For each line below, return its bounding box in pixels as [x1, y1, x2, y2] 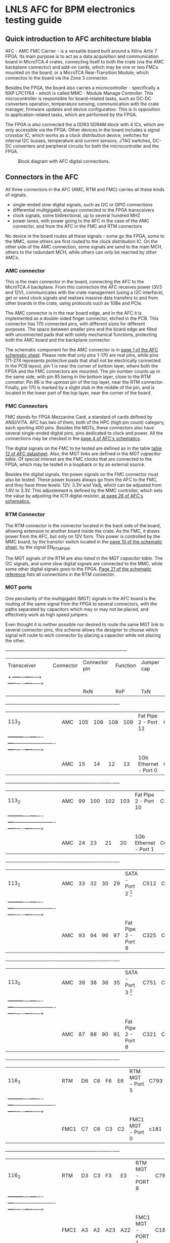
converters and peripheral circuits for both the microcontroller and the [13, 143, 159, 149]
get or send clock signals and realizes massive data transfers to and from [5, 295, 158, 301]
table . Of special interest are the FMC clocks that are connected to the [5, 456, 152, 462]
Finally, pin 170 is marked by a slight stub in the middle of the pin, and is [5, 384, 155, 391]
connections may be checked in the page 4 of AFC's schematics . [5, 435, 142, 442]
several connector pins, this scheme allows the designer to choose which [5, 627, 158, 633]
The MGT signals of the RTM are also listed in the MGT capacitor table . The [5, 555, 163, 561]
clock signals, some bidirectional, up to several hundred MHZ [12, 212, 141, 218]
